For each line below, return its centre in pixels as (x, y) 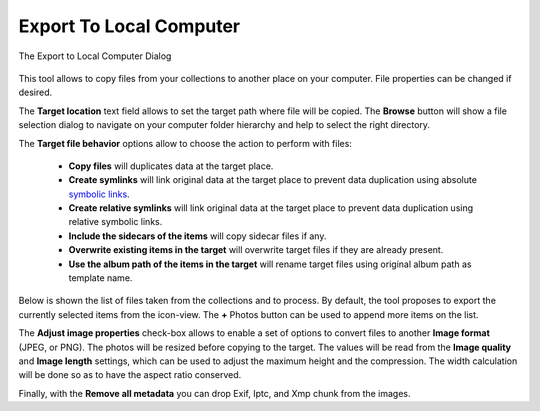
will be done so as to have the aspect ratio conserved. (130, 375)
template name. (100, 278)
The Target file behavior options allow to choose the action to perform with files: (185, 143)
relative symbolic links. (115, 222)
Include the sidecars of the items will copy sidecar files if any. (197, 236)
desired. (35, 92)
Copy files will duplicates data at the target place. (171, 166)
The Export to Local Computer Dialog (95, 56)
